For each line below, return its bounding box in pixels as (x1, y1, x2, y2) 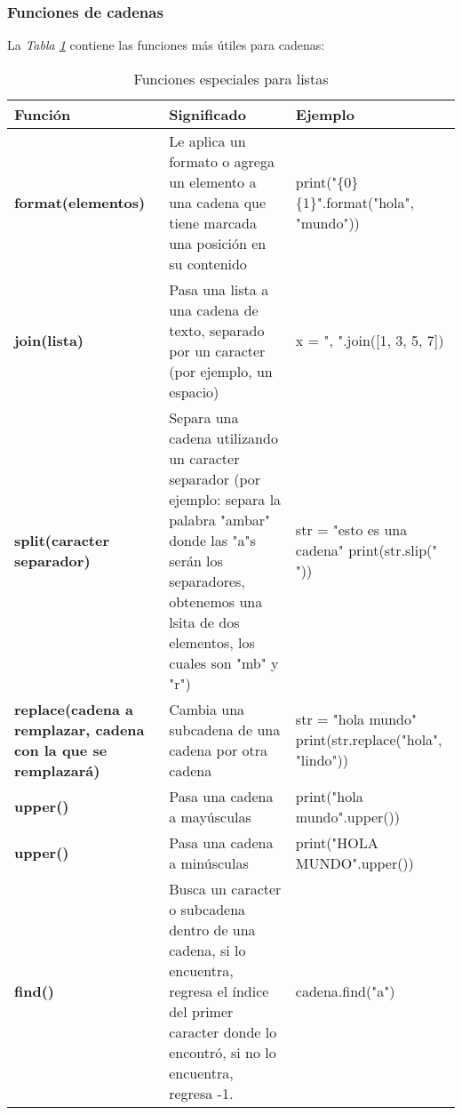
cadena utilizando (169, 427, 278, 448)
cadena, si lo (169, 939, 246, 960)
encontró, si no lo (169, 1041, 276, 1063)
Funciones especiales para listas (133, 68, 329, 89)
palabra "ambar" (169, 509, 271, 530)
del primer (169, 1000, 234, 1022)
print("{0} (295, 171, 359, 192)
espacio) (169, 381, 219, 402)
